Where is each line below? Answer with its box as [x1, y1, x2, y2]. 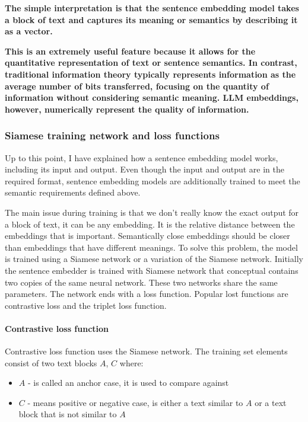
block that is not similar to [18, 408, 117, 420]
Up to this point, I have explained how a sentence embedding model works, [5, 151, 278, 164]
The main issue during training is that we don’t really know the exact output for [5, 206, 299, 218]
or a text [255, 396, 287, 408]
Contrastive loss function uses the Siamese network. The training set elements [5, 345, 288, 357]
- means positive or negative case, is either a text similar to [27, 396, 243, 408]
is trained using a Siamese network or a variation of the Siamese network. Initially [5, 252, 303, 265]
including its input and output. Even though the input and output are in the [5, 163, 284, 175]
